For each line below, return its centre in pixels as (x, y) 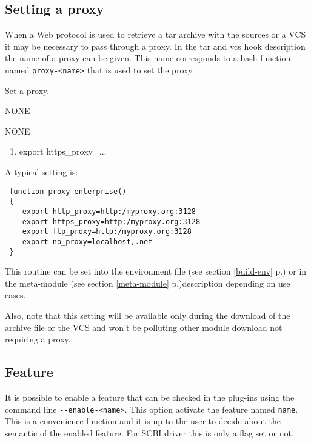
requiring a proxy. (38, 339)
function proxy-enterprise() (68, 191)
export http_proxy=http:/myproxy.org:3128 (109, 211)
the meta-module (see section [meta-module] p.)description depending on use (148, 283)
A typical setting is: (42, 172)
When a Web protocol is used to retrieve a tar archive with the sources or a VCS (155, 34)
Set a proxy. (27, 90)
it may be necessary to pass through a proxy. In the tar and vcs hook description (155, 46)
